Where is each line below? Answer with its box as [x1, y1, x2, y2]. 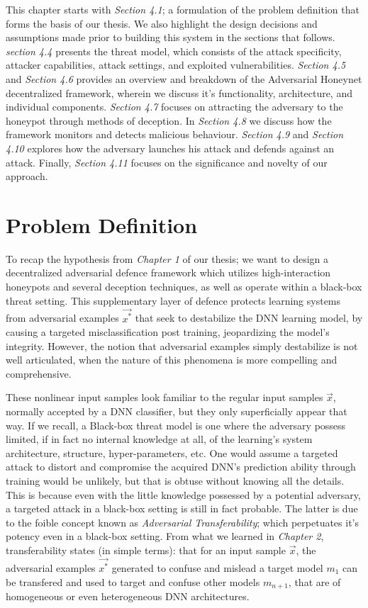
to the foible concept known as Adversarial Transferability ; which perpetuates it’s [6, 514, 359, 529]
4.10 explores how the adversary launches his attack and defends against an [6, 140, 335, 155]
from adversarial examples [6, 310, 119, 325]
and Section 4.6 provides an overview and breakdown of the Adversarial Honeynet [6, 71, 362, 86]
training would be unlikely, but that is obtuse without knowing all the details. [6, 473, 345, 488]
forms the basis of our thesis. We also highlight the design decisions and [6, 16, 318, 30]
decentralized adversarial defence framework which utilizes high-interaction [6, 265, 331, 280]
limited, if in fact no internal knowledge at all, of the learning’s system [6, 432, 313, 446]
